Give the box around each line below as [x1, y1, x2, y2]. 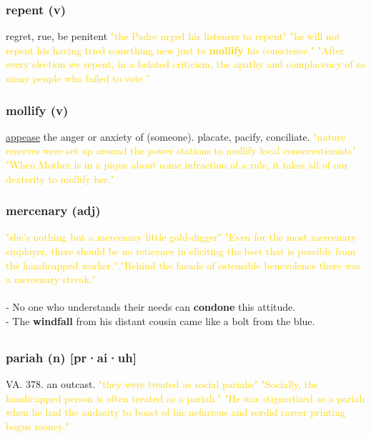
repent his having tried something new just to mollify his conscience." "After [6, 42, 345, 57]
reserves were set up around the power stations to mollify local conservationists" [6, 143, 356, 158]
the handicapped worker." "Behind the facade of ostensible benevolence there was [6, 257, 361, 272]
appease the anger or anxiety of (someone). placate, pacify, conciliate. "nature [6, 129, 346, 144]
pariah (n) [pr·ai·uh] [6, 348, 137, 366]
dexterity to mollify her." [6, 171, 114, 186]
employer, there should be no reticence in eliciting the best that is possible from [6, 244, 356, 258]
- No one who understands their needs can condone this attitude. [6, 299, 296, 314]
